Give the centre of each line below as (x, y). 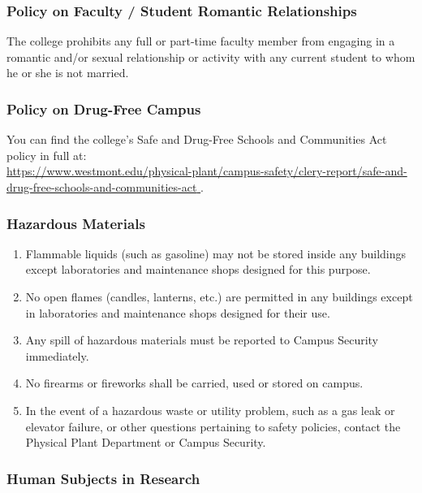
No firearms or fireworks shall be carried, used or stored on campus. (194, 383)
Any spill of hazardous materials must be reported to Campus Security (202, 340)
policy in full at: (47, 155)
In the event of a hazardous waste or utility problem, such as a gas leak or (210, 410)
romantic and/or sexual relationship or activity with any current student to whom (211, 56)
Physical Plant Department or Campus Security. (146, 442)
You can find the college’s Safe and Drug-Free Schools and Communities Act (197, 139)
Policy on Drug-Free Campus (104, 108)
